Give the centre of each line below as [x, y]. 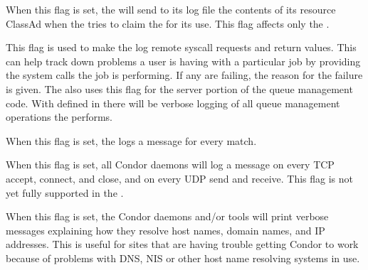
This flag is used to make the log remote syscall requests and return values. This [181, 47]
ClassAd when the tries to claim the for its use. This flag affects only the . [168, 23]
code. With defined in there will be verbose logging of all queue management [173, 103]
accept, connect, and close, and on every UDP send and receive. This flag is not [180, 178]
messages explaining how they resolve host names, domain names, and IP [165, 230]
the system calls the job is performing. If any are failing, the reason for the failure [184, 75]
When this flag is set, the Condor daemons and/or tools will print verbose [167, 216]
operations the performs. [59, 117]
